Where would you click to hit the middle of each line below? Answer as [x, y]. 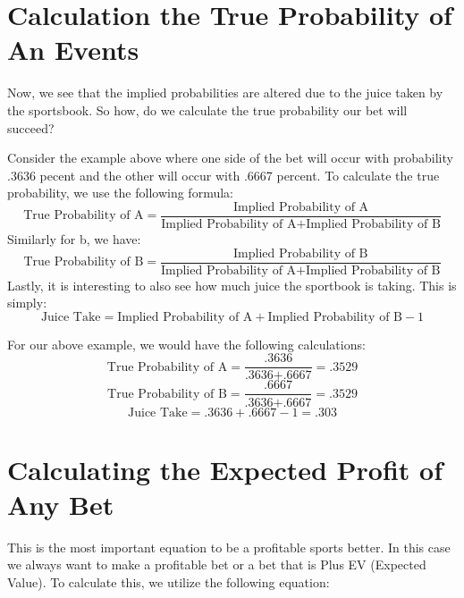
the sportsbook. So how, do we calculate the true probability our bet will [207, 109]
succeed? [31, 127]
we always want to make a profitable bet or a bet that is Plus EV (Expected [217, 564]
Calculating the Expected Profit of [225, 469]
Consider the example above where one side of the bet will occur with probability [230, 158]
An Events [73, 50]
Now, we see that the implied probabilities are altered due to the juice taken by [225, 93]
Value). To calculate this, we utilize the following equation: [169, 582]
